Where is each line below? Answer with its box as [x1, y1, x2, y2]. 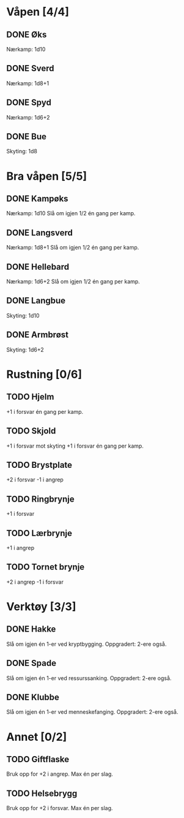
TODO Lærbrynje [6, 528, 72, 538]
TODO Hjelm [6, 392, 54, 402]
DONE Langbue [6, 296, 66, 306]
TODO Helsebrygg [6, 788, 78, 798]
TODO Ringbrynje [6, 494, 75, 504]
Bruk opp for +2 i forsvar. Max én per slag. [6, 805, 113, 812]
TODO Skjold [6, 426, 56, 437]
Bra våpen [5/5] [6, 169, 87, 183]
